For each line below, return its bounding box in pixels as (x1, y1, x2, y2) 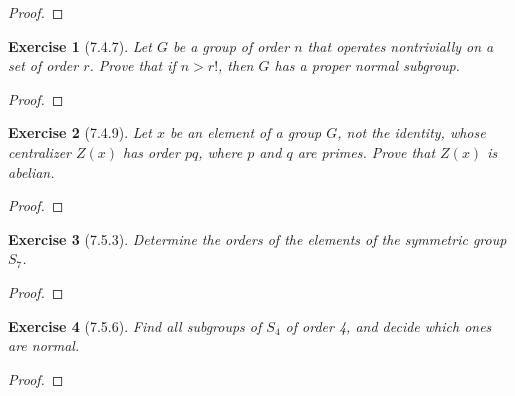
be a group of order (172, 35, 290, 56)
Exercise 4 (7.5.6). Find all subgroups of (8, 315, 262, 336)
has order (123, 141, 180, 162)
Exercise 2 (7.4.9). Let (8, 122, 152, 143)
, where (198, 141, 243, 162)
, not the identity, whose (337, 122, 486, 143)
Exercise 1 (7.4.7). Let (8, 35, 152, 56)
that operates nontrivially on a (307, 35, 494, 56)
